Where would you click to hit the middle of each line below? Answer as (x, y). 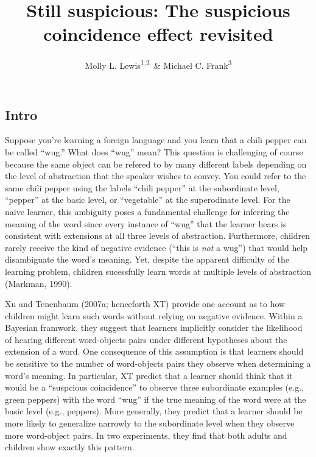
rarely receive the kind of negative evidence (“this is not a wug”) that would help (156, 247)
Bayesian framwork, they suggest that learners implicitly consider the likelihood (154, 328)
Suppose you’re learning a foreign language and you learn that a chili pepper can (156, 140)
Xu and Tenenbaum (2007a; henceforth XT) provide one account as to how (145, 304)
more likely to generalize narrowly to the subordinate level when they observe (150, 423)
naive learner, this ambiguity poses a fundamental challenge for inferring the (147, 211)
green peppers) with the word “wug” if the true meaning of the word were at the (156, 399)
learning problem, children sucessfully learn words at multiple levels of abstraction (158, 271)
